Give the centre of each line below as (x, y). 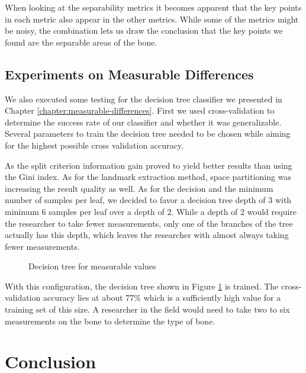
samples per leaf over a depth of (107, 211)
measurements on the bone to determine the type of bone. (110, 321)
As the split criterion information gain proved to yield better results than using (149, 165)
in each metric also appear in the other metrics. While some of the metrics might (152, 19)
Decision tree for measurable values (92, 266)
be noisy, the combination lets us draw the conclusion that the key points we (144, 30)
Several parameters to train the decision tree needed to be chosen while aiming (148, 134)
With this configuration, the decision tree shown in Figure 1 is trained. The (142, 286)
